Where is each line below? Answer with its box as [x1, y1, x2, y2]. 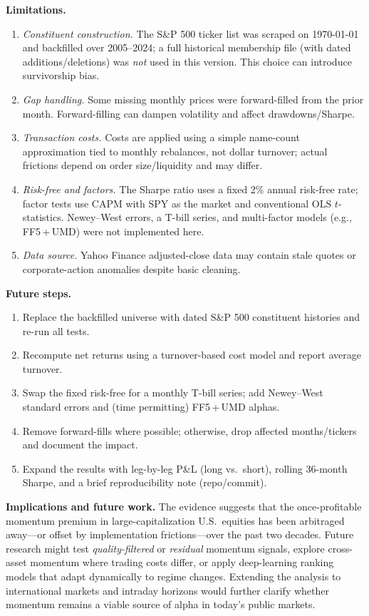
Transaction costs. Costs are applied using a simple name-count [22, 130, 300, 145]
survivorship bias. [22, 68, 100, 83]
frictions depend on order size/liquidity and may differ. [22, 158, 263, 173]
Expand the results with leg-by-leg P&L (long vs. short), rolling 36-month [22, 461, 348, 476]
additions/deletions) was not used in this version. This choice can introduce [22, 53, 352, 68]
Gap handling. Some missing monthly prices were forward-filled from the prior [22, 91, 364, 106]
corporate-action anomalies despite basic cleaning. [22, 261, 241, 276]
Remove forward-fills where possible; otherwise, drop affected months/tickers [22, 423, 357, 438]
